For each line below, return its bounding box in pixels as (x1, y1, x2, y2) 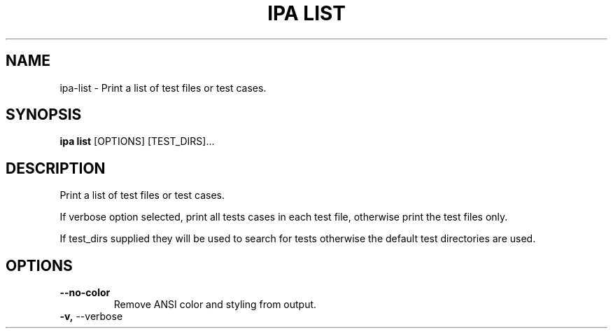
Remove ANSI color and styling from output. (113, 298, 317, 311)
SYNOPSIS (6, 106, 82, 124)
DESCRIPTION (6, 159, 106, 177)
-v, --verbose (59, 310, 123, 323)
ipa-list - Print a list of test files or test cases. (59, 81, 267, 94)
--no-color (59, 286, 111, 299)
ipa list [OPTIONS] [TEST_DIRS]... (59, 135, 215, 148)
